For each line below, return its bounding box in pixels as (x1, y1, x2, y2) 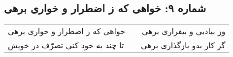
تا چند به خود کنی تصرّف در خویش (8, 39, 124, 51)
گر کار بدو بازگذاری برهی (141, 39, 226, 51)
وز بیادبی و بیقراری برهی (141, 25, 226, 37)
